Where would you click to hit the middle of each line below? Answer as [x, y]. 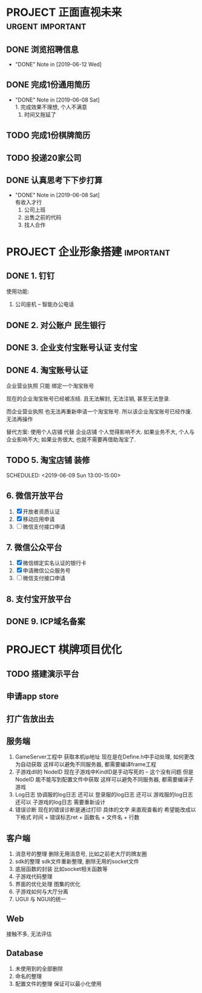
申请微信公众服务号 [47, 571]
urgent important [46, 26]
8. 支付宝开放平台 [39, 599]
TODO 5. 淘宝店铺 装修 [48, 460]
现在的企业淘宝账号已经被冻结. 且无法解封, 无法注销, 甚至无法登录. [88, 399]
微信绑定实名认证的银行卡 [54, 563]
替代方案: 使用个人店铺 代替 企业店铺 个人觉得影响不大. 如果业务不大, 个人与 [100, 432]
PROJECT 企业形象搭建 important [88, 252]
